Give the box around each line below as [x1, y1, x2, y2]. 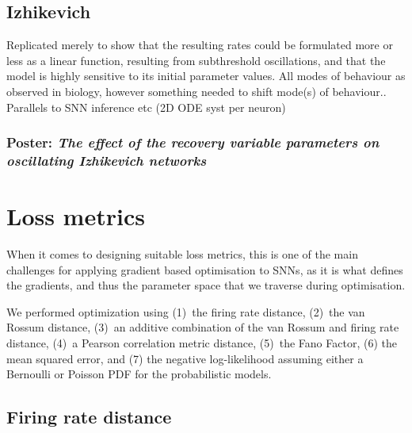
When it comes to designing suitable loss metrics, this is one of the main [6, 246, 358, 262]
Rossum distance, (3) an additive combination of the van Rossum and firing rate [6, 319, 399, 335]
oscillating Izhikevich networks [6, 151, 207, 171]
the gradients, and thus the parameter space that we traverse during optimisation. [6, 277, 406, 293]
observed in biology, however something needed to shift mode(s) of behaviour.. [6, 82, 387, 99]
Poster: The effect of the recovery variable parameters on [6, 132, 380, 152]
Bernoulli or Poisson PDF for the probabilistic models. [6, 366, 272, 382]
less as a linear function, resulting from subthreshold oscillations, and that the [6, 52, 386, 68]
